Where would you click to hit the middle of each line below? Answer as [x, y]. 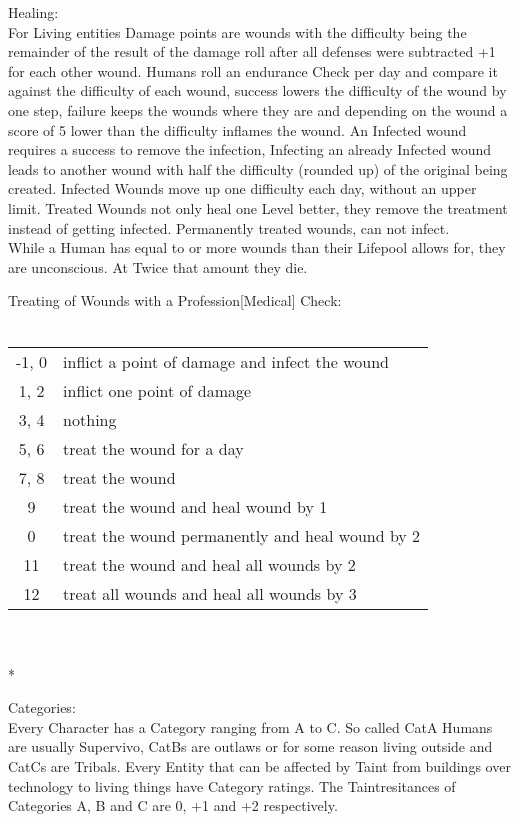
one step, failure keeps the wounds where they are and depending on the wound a [258, 109]
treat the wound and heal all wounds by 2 [209, 564]
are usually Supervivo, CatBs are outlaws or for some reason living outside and [250, 746]
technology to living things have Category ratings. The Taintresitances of [232, 785]
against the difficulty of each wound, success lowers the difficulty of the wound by [257, 90]
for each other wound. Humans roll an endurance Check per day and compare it [253, 70]
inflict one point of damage [157, 390]
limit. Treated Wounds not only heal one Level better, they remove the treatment [258, 207]
